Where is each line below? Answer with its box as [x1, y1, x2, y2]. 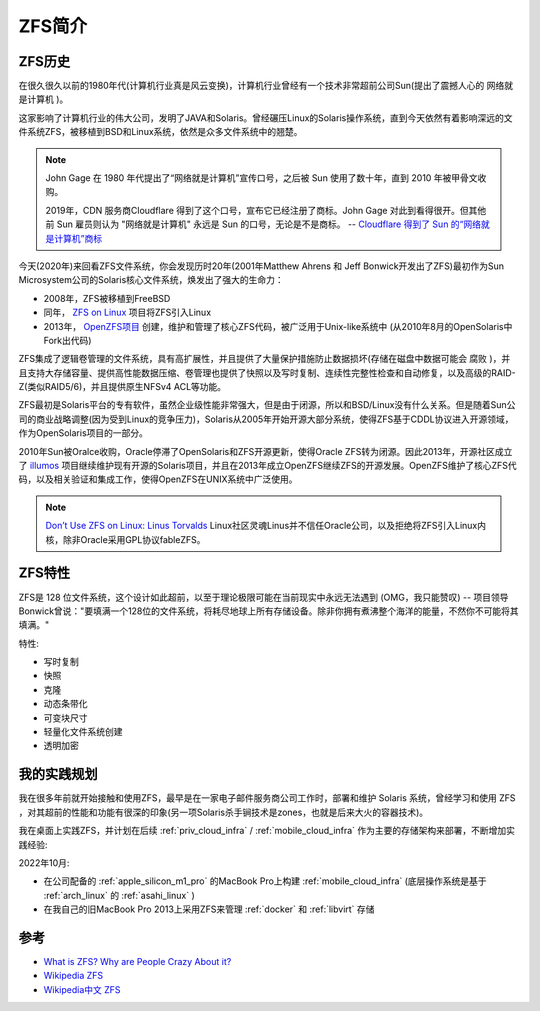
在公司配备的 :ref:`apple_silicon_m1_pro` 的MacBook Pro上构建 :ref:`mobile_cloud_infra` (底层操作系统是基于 [43, 875, 487, 887]
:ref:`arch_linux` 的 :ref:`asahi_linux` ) [43, 889, 195, 901]
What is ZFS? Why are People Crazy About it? [43, 955, 232, 967]
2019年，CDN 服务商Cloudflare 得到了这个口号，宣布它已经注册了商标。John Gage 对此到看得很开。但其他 [45, 204, 487, 216]
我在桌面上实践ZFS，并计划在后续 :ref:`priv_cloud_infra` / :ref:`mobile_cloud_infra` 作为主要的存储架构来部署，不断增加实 [18, 825, 515, 837]
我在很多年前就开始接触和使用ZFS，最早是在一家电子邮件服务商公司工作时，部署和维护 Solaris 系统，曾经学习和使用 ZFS [18, 792, 516, 804]
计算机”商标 [53, 232, 103, 244]
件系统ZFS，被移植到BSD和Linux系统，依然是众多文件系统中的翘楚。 [18, 126, 303, 138]
